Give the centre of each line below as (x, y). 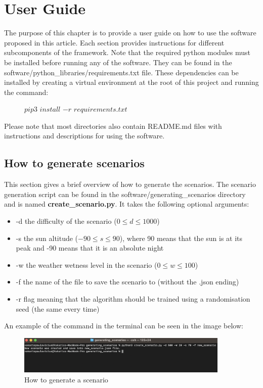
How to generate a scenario (66, 379)
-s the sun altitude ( (47, 238)
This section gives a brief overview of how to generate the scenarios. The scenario (130, 184)
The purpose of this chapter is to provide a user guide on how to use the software (130, 33)
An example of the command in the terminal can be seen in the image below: (124, 326)
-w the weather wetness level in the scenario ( (86, 264)
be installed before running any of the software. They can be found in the (118, 62)
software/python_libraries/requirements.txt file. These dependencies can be (121, 72)
